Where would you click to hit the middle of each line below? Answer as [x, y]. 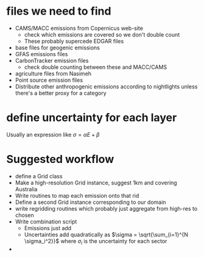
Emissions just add [48, 228]
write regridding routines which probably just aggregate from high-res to [106, 208]
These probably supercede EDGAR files [74, 41]
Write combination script [46, 222]
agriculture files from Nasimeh [53, 73]
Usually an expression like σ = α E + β [53, 134]
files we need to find [59, 11]
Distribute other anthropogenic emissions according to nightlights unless [106, 86]
